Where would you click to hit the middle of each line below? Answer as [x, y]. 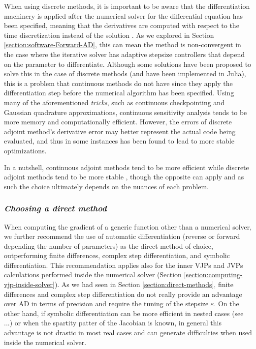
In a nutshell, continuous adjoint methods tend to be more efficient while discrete [127, 167]
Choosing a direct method [55, 208]
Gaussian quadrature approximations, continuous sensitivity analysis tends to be [126, 112]
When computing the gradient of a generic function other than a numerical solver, [128, 226]
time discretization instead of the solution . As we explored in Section [109, 35]
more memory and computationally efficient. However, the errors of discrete [118, 122]
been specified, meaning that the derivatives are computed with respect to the [122, 25]
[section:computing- [213, 275]
